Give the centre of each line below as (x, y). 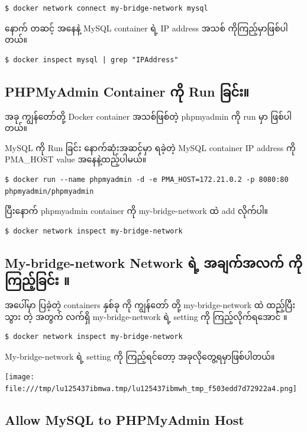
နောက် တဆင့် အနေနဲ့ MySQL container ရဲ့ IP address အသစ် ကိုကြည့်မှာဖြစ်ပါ (146, 28)
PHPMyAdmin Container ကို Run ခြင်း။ (127, 91)
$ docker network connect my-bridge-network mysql (106, 8)
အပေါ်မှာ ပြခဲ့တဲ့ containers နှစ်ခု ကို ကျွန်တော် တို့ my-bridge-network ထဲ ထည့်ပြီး (150, 304)
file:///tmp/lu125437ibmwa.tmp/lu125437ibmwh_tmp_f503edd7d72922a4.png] (151, 388)
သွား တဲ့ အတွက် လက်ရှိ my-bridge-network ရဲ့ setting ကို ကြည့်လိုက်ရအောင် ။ (146, 316)
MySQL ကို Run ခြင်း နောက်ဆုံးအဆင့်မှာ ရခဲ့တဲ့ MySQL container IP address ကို (150, 147)
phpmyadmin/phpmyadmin (49, 191)
